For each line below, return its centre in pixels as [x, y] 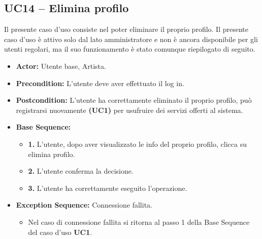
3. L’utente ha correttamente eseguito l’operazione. [108, 188]
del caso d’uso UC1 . [60, 232]
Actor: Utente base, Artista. [61, 66]
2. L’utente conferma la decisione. [81, 171]
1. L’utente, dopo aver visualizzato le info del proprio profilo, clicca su [137, 144]
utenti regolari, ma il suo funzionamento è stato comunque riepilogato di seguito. [130, 49]
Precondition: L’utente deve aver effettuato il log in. [100, 83]
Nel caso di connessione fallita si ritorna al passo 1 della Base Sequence [139, 222]
